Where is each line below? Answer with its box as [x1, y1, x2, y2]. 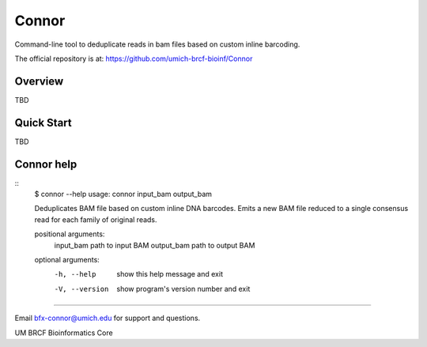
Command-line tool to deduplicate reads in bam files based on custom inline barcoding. [14, 40, 300, 49]
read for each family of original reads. [34, 214, 157, 224]
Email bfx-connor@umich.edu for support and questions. [14, 313, 201, 323]
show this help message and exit [116, 270, 223, 279]
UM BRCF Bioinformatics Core [14, 328, 114, 338]
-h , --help [54, 270, 96, 279]
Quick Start [14, 115, 72, 130]
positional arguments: [34, 229, 105, 239]
